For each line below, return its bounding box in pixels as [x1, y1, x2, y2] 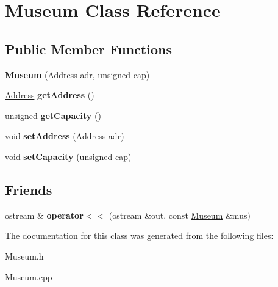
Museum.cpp [5, 270, 52, 283]
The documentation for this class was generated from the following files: [5, 229, 274, 242]
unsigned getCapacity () [5, 109, 101, 122]
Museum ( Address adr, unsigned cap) [5, 68, 150, 81]
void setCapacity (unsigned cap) [5, 150, 132, 162]
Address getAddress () [5, 89, 94, 101]
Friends [5, 180, 52, 198]
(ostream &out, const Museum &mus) [109, 208, 251, 221]
